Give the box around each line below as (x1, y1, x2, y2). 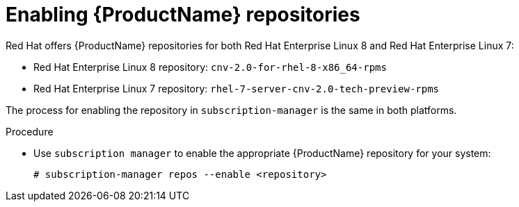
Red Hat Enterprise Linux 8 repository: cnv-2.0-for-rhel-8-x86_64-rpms (33, 60, 387, 73)
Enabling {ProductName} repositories (6, 3, 360, 26)
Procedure (6, 125, 54, 138)
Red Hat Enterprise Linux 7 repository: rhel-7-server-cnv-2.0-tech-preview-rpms (33, 82, 440, 94)
